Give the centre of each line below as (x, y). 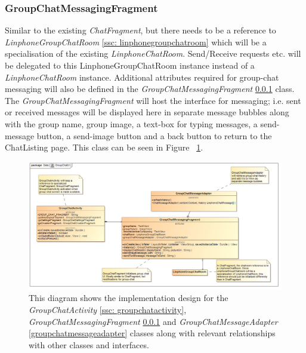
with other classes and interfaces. (89, 344)
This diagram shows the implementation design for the (129, 298)
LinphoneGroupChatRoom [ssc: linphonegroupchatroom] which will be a (136, 42)
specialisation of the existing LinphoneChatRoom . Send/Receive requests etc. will (153, 53)
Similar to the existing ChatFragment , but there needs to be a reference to (140, 30)
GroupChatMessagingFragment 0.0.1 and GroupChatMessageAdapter (153, 321)
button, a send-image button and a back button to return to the (154, 135)
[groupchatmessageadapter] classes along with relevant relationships (152, 333)
